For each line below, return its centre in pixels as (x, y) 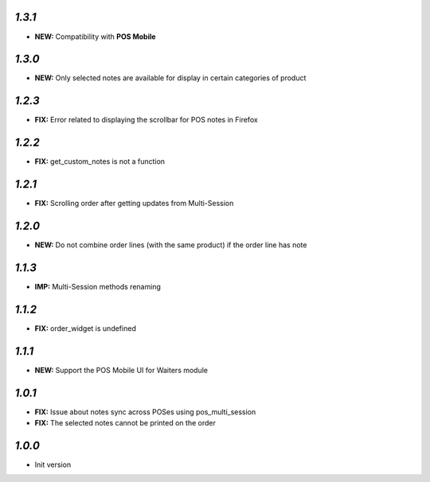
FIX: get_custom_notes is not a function (100, 161)
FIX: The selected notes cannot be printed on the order (125, 423)
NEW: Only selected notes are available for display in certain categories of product (170, 78)
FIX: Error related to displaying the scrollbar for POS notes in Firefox (146, 120)
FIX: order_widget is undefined (86, 328)
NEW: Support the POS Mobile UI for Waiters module (121, 370)
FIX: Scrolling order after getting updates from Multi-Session (134, 204)
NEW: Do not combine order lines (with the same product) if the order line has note (171, 245)
